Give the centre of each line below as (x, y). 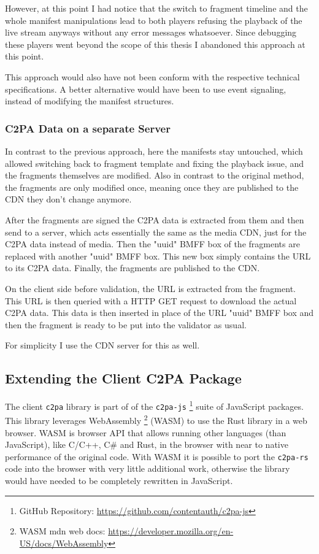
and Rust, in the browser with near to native (204, 444)
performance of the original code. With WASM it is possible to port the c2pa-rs (157, 456)
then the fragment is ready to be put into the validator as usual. (126, 324)
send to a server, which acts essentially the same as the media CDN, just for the (156, 232)
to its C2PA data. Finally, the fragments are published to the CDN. (133, 268)
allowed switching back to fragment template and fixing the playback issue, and (155, 163)
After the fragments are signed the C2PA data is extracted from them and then (155, 219)
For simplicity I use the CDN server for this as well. (102, 345)
